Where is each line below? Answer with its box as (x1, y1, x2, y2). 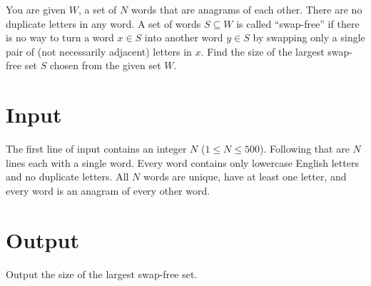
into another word (144, 30, 223, 45)
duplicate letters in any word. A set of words (6, 16, 201, 31)
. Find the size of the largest (200, 44, 325, 58)
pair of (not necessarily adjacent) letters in (6, 44, 192, 58)
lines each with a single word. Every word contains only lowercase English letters (6, 155, 359, 170)
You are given (6, 2, 66, 16)
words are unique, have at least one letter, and (143, 169, 347, 184)
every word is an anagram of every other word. (6, 183, 210, 198)
